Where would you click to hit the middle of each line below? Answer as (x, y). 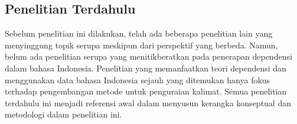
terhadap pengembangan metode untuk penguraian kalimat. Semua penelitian (146, 91)
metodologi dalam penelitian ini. (63, 114)
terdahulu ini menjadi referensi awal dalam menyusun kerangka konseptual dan (148, 102)
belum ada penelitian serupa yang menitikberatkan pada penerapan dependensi (148, 56)
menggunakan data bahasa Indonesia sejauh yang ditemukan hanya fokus (138, 79)
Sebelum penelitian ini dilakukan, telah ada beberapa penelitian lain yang (139, 33)
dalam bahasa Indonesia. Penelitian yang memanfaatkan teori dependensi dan (146, 68)
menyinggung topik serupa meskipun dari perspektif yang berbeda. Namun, (141, 45)
